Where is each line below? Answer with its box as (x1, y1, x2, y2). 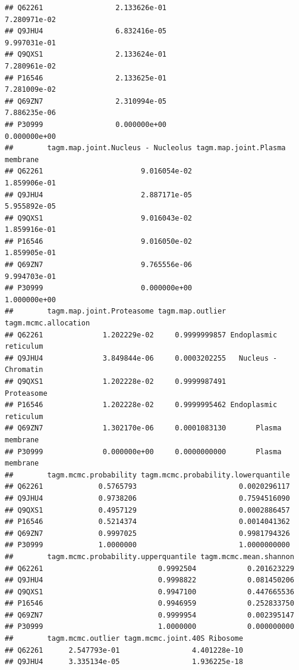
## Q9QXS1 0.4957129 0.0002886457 (5, 505, 290, 514)
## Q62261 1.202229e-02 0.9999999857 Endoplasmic (5, 330, 278, 339)
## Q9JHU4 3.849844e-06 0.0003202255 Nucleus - (5, 353, 278, 362)
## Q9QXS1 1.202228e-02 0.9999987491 (5, 377, 226, 386)
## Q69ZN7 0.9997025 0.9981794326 (5, 529, 290, 538)
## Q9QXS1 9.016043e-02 (5, 213, 192, 222)
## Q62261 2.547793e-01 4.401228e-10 (5, 646, 243, 655)
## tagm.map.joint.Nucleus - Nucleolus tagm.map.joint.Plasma (5, 144, 286, 153)
